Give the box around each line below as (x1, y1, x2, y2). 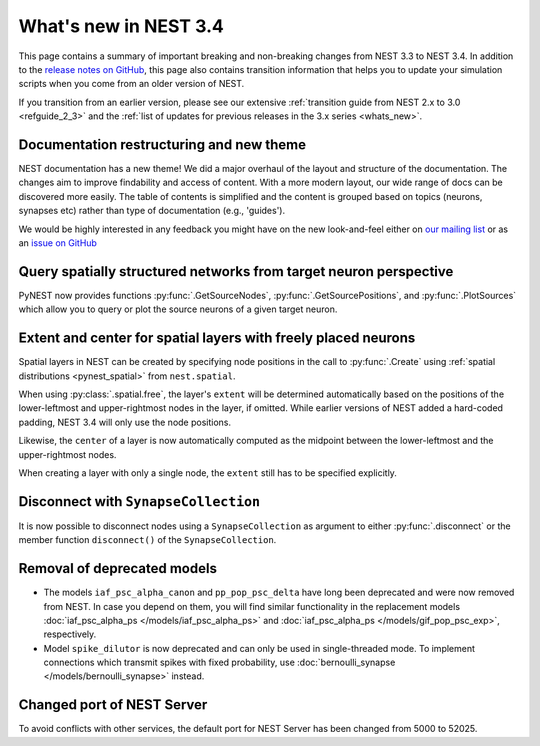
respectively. (43, 628, 97, 640)
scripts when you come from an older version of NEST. (18, 78, 245, 90)
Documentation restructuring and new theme (18, 136, 307, 153)
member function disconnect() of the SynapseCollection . (18, 534, 277, 546)
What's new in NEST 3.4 (18, 15, 224, 37)
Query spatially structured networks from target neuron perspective (18, 263, 454, 280)
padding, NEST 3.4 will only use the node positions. (18, 416, 232, 428)
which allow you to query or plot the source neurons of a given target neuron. (18, 303, 338, 315)
